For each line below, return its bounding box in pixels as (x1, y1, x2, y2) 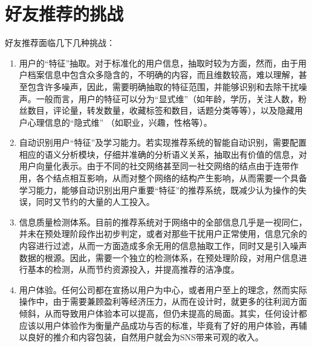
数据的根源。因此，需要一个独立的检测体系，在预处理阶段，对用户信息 (19, 251, 299, 264)
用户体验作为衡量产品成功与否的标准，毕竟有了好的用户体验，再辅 (44, 319, 307, 331)
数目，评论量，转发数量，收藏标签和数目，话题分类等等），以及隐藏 (27, 104, 294, 117)
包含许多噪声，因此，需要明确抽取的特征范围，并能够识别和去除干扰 (27, 80, 299, 92)
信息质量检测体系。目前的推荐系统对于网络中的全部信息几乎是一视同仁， (19, 215, 307, 228)
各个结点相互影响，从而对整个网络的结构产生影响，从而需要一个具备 (36, 172, 307, 184)
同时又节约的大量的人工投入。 (36, 195, 155, 208)
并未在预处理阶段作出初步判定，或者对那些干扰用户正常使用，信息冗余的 (19, 227, 307, 240)
